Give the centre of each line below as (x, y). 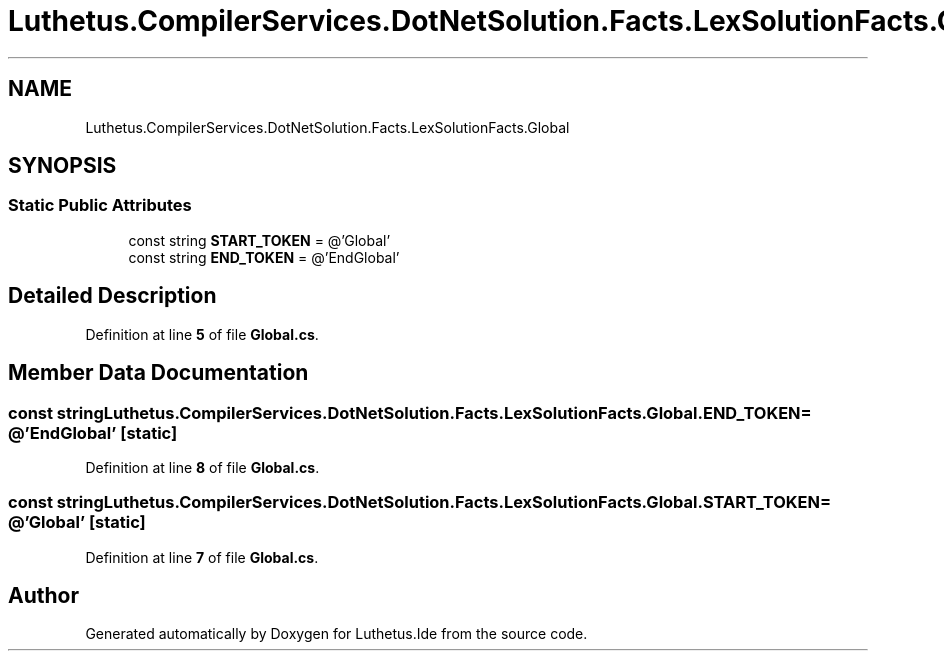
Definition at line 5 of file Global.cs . (202, 334)
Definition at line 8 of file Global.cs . (202, 467)
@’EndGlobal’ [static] (93, 432)
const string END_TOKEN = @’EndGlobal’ (264, 257)
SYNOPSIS (62, 166)
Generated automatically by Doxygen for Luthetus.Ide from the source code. (336, 634)
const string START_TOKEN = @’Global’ (259, 240)
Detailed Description (112, 296)
